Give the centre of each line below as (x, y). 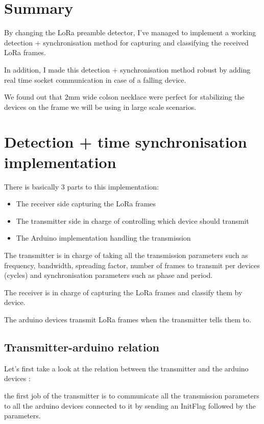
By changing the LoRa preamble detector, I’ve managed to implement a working (130, 32)
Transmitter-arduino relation (82, 347)
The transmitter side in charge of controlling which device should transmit (133, 220)
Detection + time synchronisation (126, 142)
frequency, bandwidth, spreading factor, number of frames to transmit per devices (132, 265)
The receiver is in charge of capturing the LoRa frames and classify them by (123, 292)
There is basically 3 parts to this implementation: (81, 186)
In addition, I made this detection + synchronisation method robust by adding (127, 69)
